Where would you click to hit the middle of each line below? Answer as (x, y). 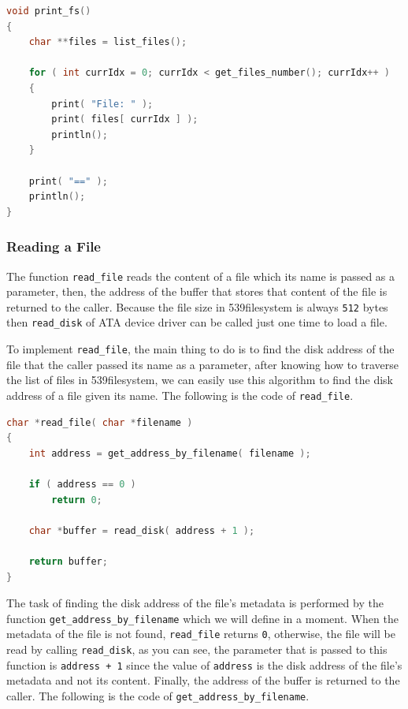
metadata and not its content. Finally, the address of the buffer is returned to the (203, 680)
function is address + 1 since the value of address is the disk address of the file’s (204, 664)
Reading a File (54, 246)
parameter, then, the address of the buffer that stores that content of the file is (197, 291)
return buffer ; (68, 561)
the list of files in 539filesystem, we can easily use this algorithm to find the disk (200, 380)
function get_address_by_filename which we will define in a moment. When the (202, 618)
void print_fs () (49, 11)
